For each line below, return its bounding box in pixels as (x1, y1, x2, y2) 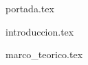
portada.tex (5, 1, 54, 15)
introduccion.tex (5, 24, 74, 38)
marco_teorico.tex (5, 47, 83, 62)
